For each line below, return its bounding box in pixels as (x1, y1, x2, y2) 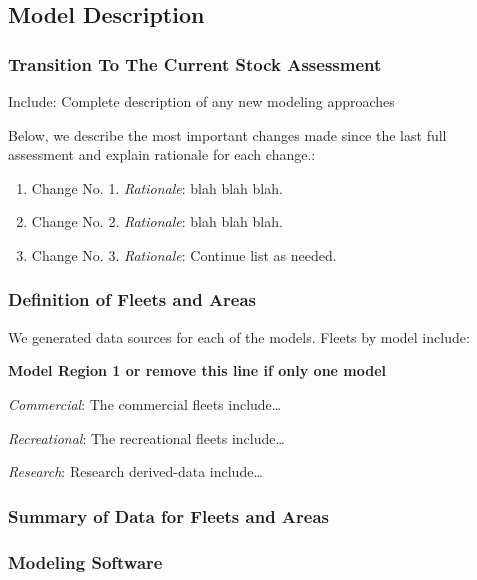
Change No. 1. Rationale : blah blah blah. (31, 177, 283, 198)
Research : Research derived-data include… (8, 461, 263, 482)
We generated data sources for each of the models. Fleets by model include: (8, 326, 470, 347)
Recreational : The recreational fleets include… (8, 427, 285, 448)
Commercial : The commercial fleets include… (8, 393, 282, 414)
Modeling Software (8, 549, 163, 574)
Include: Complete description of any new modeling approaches (8, 91, 395, 111)
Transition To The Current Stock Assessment (8, 51, 382, 76)
